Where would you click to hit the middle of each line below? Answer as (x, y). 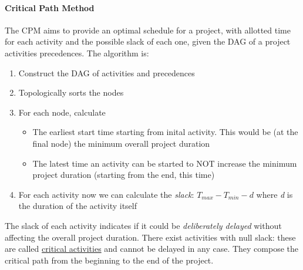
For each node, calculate (62, 112)
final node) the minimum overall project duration (121, 143)
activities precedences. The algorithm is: (77, 53)
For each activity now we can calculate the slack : (106, 194)
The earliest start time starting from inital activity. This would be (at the (165, 132)
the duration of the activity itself (78, 206)
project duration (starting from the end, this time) (124, 175)
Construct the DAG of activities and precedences (107, 72)
